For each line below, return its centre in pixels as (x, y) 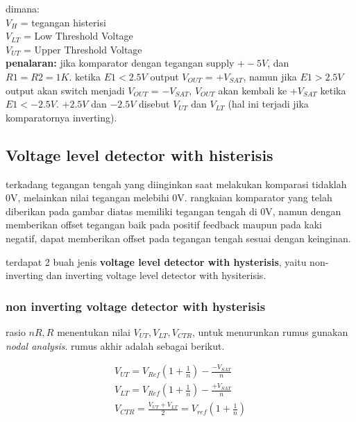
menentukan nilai (94, 331)
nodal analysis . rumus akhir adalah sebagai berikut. (115, 345)
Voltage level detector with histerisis (139, 154)
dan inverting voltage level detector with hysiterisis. (156, 275)
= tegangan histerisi (63, 22)
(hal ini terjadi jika (268, 104)
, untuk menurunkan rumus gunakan (270, 331)
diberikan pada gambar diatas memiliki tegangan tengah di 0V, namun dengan (173, 211)
